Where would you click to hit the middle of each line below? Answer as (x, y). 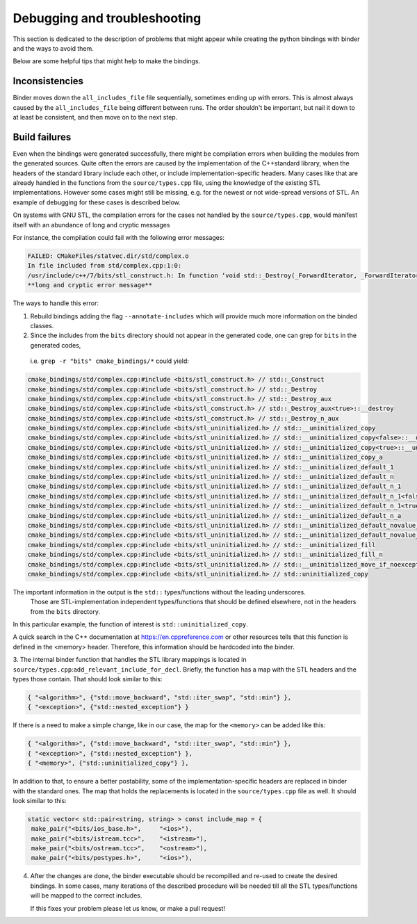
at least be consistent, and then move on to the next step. (95, 117)
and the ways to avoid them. (53, 48)
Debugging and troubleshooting (107, 18)
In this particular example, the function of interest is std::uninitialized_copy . (130, 624)
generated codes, (56, 345)
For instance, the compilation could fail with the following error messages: (119, 238)
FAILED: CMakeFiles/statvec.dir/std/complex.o (108, 256)
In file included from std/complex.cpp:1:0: (105, 266)
